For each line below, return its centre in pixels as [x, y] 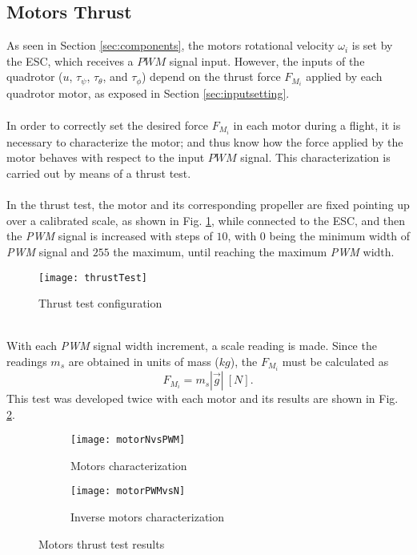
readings [27, 361]
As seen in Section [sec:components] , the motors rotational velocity [170, 45]
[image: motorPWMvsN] [128, 491]
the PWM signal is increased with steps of [110, 236]
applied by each [344, 76]
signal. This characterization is [315, 157]
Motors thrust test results [102, 543]
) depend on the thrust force [211, 76]
